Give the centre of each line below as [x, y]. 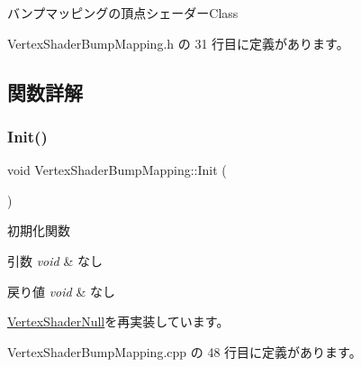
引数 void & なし [55, 260]
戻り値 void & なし [61, 291]
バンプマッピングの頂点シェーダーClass [123, 13]
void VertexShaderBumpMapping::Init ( [117, 170]
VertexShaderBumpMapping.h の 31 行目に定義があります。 [178, 43]
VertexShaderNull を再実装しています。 [118, 321]
